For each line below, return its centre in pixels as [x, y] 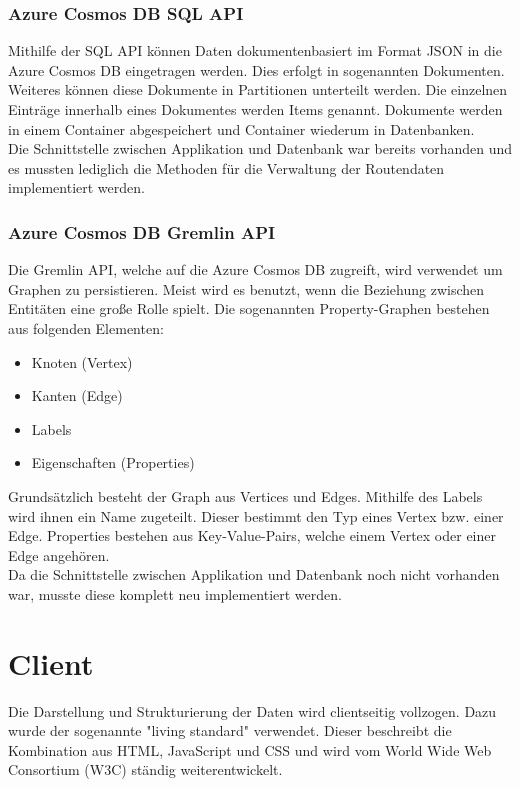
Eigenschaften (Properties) [113, 462]
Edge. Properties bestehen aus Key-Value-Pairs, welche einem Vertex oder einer [252, 535]
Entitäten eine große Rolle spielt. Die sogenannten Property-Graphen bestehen [249, 308]
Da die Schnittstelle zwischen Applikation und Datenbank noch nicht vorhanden [254, 574]
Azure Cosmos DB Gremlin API [142, 231]
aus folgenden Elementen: [86, 327]
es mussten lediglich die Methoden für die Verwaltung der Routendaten [226, 167]
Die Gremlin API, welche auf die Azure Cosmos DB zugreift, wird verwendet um [255, 269]
